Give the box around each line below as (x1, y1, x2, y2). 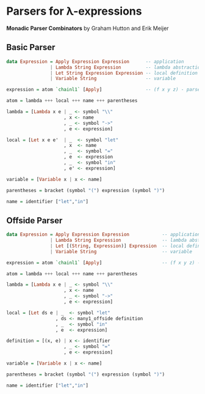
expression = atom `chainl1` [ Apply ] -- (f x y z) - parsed (6, 87, 203, 93)
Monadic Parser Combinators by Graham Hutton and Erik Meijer (6, 24, 169, 32)
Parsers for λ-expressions (6, 4, 142, 18)
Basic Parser (6, 42, 56, 53)
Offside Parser (6, 215, 63, 226)
